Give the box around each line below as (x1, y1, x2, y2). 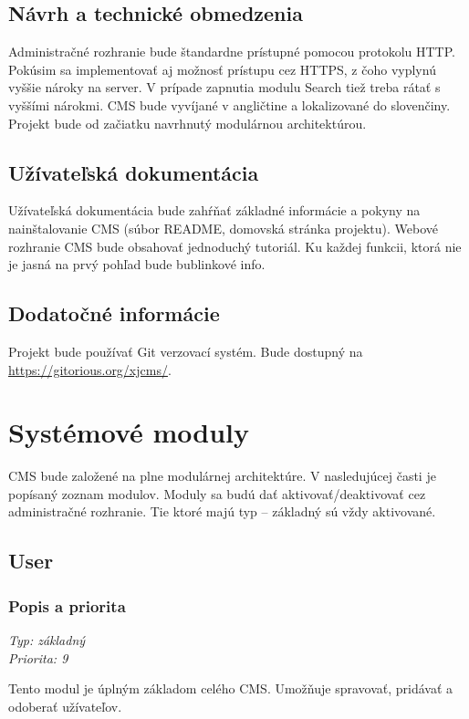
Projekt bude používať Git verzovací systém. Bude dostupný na (8, 341, 363, 360)
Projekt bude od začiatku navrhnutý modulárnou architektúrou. (8, 113, 367, 132)
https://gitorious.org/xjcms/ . (8, 359, 172, 379)
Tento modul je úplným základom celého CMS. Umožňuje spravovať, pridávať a (8, 679, 453, 698)
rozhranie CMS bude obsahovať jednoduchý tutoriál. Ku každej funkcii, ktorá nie (8, 236, 462, 255)
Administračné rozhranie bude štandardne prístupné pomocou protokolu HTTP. (8, 42, 455, 61)
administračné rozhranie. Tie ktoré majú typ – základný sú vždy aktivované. (8, 502, 436, 521)
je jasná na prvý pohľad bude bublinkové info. (8, 255, 266, 274)
